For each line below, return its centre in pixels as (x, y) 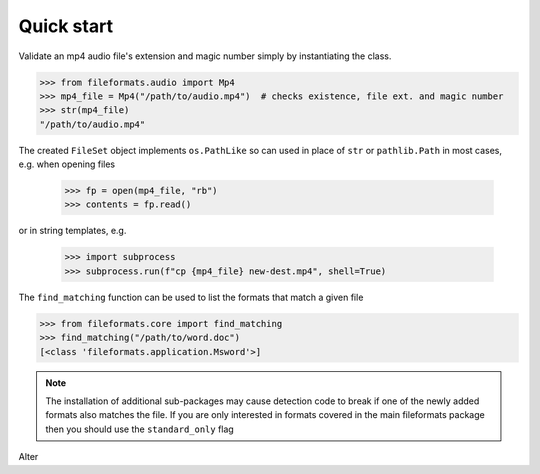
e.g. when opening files (66, 164)
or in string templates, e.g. (72, 231)
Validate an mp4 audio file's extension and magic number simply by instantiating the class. (205, 56)
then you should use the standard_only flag (139, 429)
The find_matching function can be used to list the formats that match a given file (191, 297)
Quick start (66, 26)
